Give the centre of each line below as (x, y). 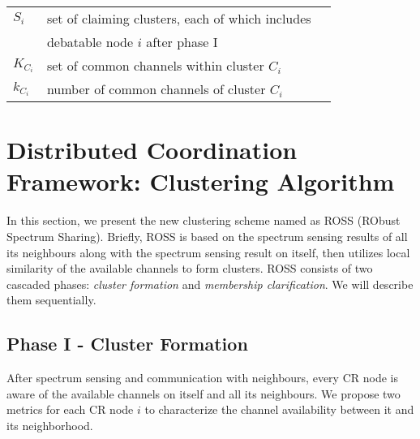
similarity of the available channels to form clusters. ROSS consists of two (190, 268)
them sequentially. (51, 300)
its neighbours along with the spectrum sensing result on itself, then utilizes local (208, 252)
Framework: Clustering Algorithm (201, 181)
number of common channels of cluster (156, 89)
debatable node (90, 42)
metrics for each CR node (70, 409)
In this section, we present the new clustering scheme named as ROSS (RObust (204, 220)
